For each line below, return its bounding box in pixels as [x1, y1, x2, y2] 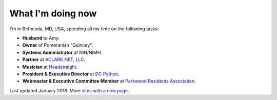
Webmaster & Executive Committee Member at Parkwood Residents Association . [22, 78, 196, 84]
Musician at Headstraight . [22, 64, 78, 70]
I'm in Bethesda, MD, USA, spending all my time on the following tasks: [9, 26, 159, 32]
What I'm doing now [9, 8, 97, 19]
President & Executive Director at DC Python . [22, 71, 120, 77]
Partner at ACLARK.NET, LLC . [22, 56, 86, 63]
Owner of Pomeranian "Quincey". [22, 42, 93, 48]
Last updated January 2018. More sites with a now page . [9, 87, 129, 93]
